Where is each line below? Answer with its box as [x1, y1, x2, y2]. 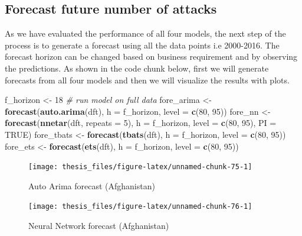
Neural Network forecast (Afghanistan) [28, 219, 169, 232]
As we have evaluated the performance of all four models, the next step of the [5, 27, 286, 40]
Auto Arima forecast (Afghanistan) [28, 179, 155, 192]
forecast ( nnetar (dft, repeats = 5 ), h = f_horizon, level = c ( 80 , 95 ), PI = [5, 117, 277, 129]
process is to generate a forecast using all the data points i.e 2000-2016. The [5, 38, 280, 51]
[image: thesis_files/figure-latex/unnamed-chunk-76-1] [28, 202, 252, 211]
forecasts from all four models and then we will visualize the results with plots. [5, 73, 290, 86]
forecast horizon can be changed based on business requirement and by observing [5, 50, 298, 63]
